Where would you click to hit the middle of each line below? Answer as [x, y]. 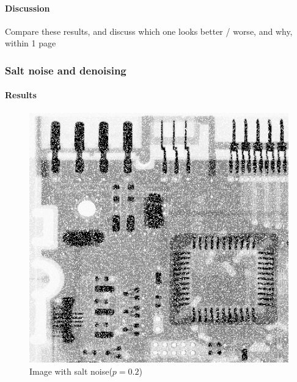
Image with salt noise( [71, 371]
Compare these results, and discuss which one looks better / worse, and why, [149, 31]
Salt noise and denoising [66, 70]
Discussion [28, 8]
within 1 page [31, 43]
